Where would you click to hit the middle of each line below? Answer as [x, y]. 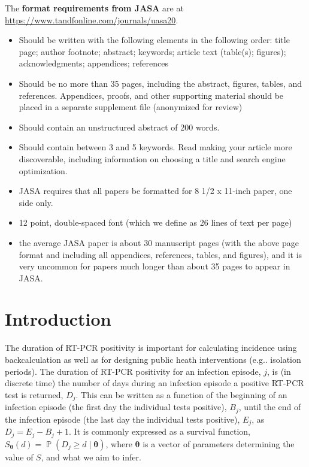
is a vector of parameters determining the [219, 443]
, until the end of [270, 407]
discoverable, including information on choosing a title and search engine [152, 158]
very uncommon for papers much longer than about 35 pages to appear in [154, 266]
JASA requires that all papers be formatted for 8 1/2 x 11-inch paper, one [155, 191]
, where [119, 443]
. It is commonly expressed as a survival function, [159, 431]
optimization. [43, 170]
